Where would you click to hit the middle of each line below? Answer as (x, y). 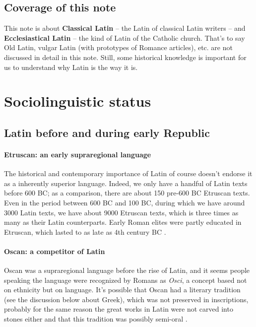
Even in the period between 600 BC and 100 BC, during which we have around (125, 202)
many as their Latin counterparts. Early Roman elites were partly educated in (123, 222)
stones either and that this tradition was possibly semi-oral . (96, 319)
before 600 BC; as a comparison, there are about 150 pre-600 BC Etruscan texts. (127, 193)
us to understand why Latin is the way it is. (71, 67)
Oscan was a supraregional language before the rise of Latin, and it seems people (127, 270)
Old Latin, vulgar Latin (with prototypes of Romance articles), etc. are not (118, 47)
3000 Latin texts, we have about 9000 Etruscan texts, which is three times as (121, 212)
